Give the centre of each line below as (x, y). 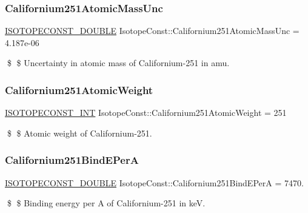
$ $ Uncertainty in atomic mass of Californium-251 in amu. (118, 63)
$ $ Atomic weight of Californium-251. (79, 133)
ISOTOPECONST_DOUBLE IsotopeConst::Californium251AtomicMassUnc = (152, 31)
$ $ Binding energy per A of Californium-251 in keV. (106, 203)
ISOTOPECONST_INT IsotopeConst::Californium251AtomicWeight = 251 (146, 113)
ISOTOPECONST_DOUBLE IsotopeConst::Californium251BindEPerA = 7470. (154, 182)
